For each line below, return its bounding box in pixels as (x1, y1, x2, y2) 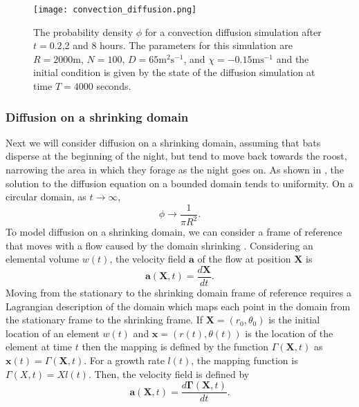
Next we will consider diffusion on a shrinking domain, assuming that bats (6, 135, 321, 149)
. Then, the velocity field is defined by (88, 366, 250, 381)
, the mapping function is (191, 353, 298, 368)
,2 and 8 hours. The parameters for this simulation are (62, 38, 293, 53)
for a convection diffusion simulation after (145, 24, 322, 39)
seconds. (96, 79, 131, 93)
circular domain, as (6, 189, 86, 204)
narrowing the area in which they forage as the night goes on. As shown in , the (6, 162, 344, 177)
